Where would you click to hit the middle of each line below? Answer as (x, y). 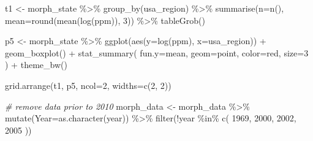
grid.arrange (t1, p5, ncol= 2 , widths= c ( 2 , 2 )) (88, 85)
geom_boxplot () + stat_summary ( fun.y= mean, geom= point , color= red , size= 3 (157, 52)
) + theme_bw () (36, 65)
